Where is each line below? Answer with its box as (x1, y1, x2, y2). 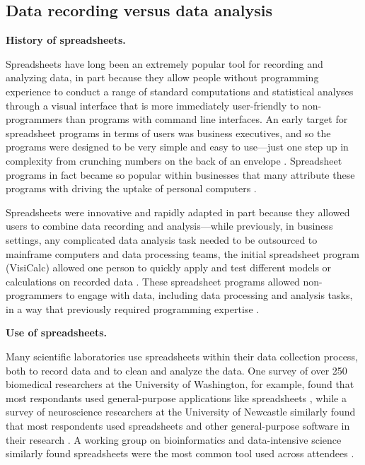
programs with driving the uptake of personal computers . (6, 181, 257, 196)
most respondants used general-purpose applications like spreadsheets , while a (6, 390, 347, 405)
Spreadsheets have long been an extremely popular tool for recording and (6, 56, 323, 71)
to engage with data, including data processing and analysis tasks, (65, 288, 353, 302)
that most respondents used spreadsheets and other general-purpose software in (6, 418, 350, 433)
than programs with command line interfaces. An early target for (65, 112, 348, 126)
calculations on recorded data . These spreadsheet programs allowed (6, 273, 300, 288)
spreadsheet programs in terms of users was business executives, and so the (6, 125, 331, 140)
